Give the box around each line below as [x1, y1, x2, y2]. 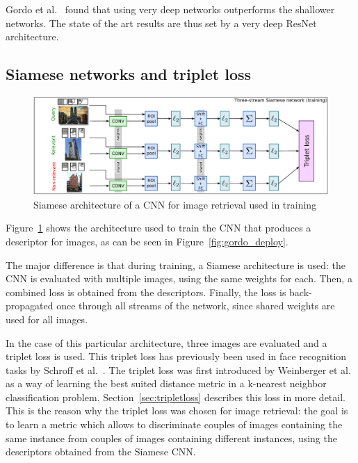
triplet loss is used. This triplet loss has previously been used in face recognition [6, 349, 347, 364]
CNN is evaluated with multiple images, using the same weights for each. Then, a [6, 271, 352, 286]
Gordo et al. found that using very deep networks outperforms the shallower [6, 2, 335, 16]
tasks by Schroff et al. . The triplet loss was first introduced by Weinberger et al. [6, 362, 351, 377]
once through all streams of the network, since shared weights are [56, 298, 335, 313]
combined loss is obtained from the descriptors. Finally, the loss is [6, 284, 286, 299]
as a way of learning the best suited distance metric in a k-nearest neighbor [6, 376, 327, 391]
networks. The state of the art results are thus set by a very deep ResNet [6, 15, 317, 30]
